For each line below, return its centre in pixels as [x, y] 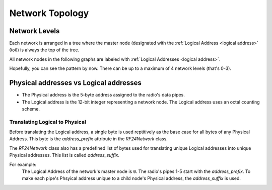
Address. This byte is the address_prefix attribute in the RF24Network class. [89, 139]
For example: [23, 164]
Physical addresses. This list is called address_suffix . [64, 155]
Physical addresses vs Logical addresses [76, 83]
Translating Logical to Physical [48, 122]
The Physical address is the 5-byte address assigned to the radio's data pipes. [103, 95]
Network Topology [49, 13]
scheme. [31, 109]
